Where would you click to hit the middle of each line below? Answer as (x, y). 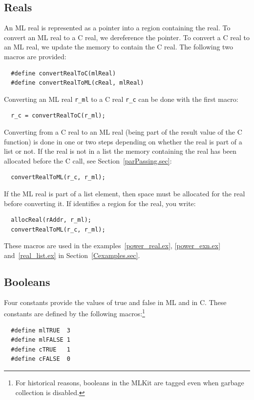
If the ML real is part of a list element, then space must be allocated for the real (125, 193)
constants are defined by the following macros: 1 (74, 313)
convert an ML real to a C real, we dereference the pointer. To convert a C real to (127, 37)
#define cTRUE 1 (41, 349)
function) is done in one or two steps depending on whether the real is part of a (123, 141)
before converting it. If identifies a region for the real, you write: (100, 203)
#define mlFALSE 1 (41, 340)
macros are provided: (35, 56)
